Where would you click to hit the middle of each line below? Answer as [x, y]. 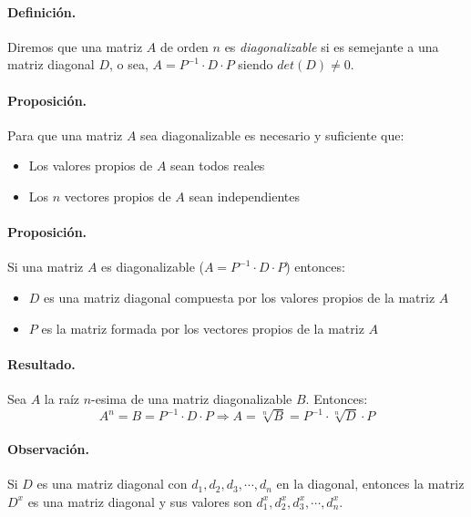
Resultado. [41, 363]
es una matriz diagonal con [112, 484]
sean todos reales [218, 165]
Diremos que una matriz [75, 46]
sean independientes [245, 196]
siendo [256, 64]
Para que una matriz [65, 134]
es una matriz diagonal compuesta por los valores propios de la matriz [240, 297]
